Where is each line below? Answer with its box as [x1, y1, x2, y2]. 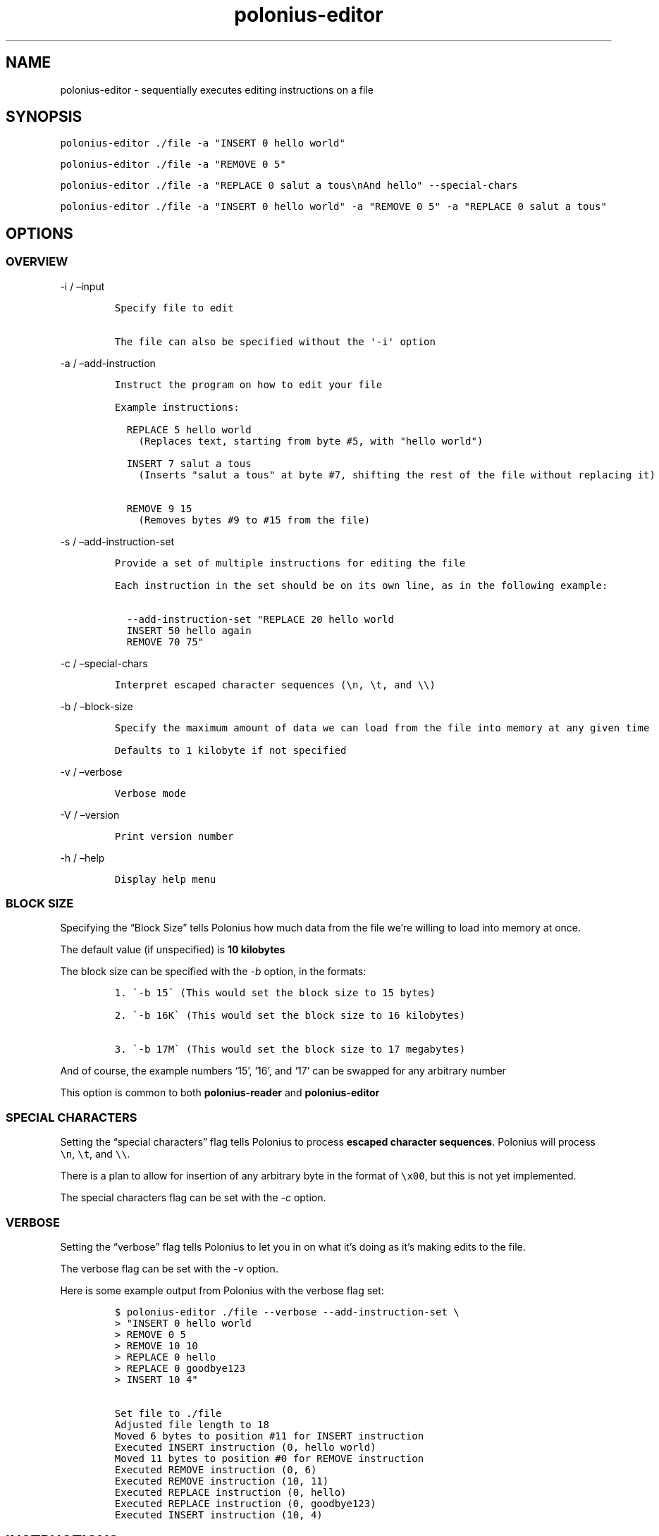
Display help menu [114, 873, 216, 885]
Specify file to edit [114, 302, 234, 314]
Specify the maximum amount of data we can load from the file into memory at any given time [114, 721, 650, 733]
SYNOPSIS [6, 108, 82, 126]
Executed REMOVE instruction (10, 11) [114, 1475, 329, 1487]
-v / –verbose [60, 765, 123, 778]
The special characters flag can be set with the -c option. [60, 1191, 326, 1204]
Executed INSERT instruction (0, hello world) [114, 1441, 376, 1453]
